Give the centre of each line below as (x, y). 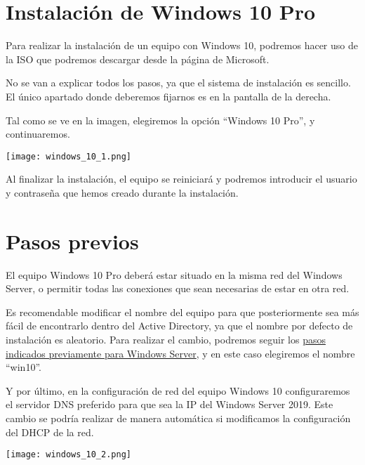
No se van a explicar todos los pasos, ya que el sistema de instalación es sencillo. (178, 83)
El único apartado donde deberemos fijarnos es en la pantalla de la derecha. (168, 96)
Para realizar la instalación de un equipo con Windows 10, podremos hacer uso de (182, 45)
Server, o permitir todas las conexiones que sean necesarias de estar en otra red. (178, 288)
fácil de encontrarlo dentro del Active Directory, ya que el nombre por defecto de (179, 326)
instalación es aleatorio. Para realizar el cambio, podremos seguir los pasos (166, 340)
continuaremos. (38, 134)
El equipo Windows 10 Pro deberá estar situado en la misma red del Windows (174, 274)
